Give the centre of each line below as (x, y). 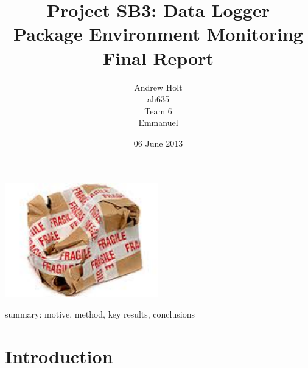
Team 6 (158, 110)
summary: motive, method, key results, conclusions (100, 314)
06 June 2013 (158, 143)
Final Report (158, 57)
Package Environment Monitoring (158, 34)
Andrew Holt (158, 87)
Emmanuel (158, 123)
